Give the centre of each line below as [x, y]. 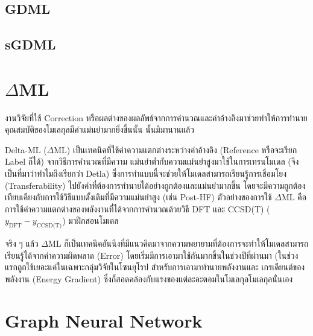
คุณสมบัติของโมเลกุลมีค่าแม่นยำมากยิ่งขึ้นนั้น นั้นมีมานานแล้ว [100, 129]
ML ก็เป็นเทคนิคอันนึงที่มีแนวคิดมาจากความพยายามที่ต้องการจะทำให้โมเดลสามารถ [179, 243]
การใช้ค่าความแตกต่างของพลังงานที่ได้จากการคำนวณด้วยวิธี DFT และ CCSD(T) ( [138, 208]
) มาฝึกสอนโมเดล [90, 220]
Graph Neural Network [104, 320]
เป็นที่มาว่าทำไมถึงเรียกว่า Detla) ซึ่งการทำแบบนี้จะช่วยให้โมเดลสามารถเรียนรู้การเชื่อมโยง [146, 173]
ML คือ [294, 197]
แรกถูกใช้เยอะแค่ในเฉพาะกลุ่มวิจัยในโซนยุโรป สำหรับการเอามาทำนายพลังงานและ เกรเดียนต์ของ [155, 267]
